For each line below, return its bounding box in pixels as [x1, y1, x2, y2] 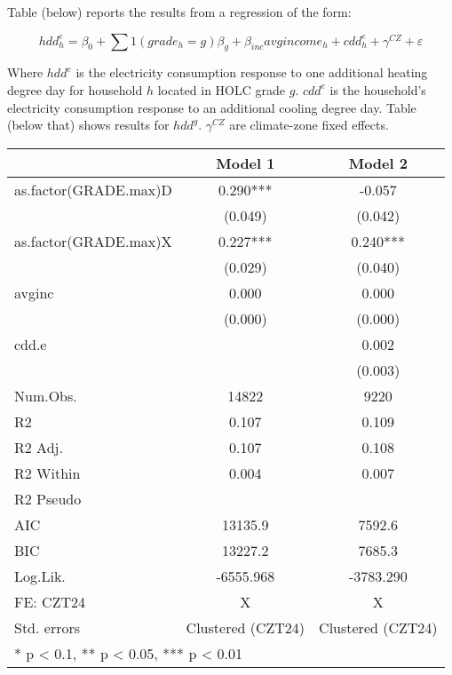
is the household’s [329, 80, 426, 99]
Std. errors [14, 616, 81, 638]
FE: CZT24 [14, 591, 86, 612]
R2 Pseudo [14, 488, 82, 509]
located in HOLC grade [157, 80, 285, 99]
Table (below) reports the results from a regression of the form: [7, 3, 352, 20]
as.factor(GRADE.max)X [14, 230, 172, 251]
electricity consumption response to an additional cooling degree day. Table [7, 98, 416, 116]
